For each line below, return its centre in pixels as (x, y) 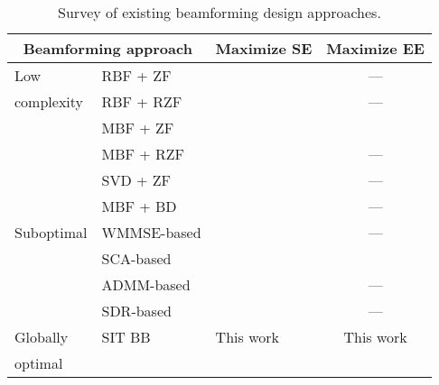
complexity (49, 101)
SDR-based (136, 311)
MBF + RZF (143, 154)
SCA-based (136, 258)
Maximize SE (264, 48)
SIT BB (126, 337)
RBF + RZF (142, 101)
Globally (42, 337)
